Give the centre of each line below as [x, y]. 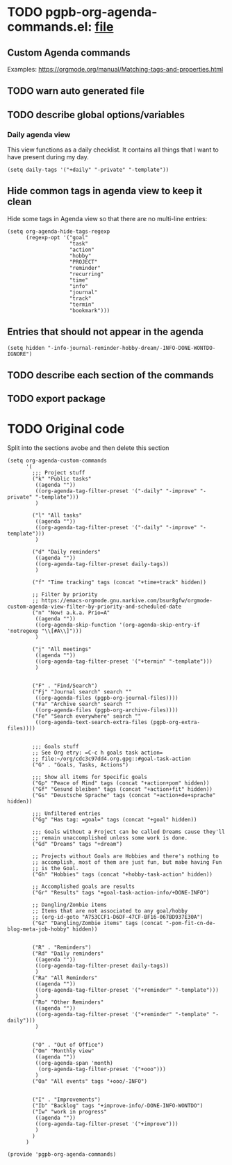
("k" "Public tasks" [62, 479]
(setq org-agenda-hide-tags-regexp [59, 231]
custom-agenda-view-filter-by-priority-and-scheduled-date [94, 607]
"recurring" [86, 274]
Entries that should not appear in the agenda [105, 332]
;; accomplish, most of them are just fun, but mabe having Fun [127, 862]
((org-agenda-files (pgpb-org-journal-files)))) [107, 698]
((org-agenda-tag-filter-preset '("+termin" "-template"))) [124, 661]
